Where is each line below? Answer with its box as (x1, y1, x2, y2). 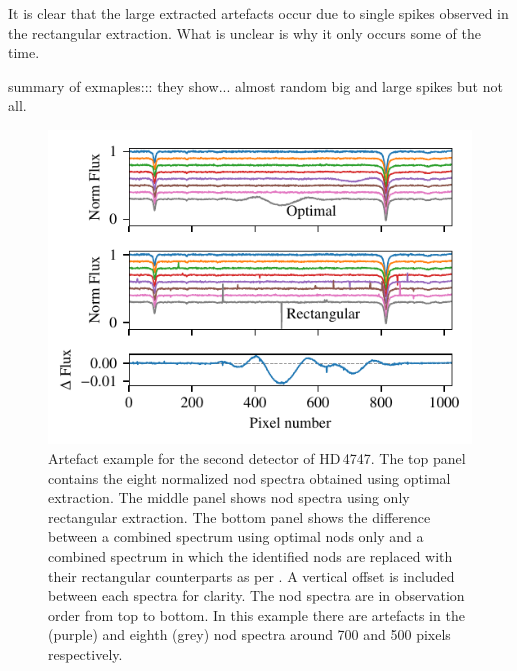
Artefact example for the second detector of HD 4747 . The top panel (48, 448, 466, 469)
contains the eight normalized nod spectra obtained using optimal (48, 467, 451, 488)
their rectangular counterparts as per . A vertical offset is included (48, 565, 455, 586)
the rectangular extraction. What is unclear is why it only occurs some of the (8, 22, 481, 43)
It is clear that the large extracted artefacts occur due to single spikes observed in (8, 3, 509, 23)
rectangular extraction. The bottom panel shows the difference (48, 506, 431, 527)
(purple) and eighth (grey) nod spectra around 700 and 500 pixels (48, 624, 451, 645)
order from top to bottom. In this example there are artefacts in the (48, 604, 465, 625)
